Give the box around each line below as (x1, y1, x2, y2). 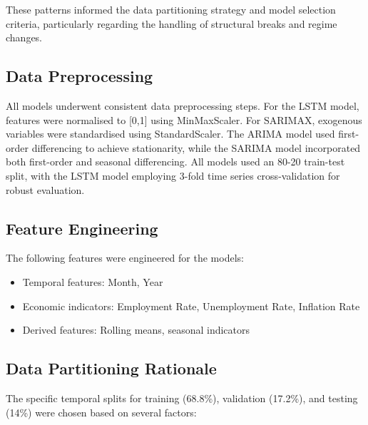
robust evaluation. (6, 182, 85, 197)
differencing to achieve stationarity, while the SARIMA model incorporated (31, 140, 361, 155)
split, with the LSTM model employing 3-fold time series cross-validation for (6, 168, 340, 183)
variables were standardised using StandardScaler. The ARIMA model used (6, 126, 335, 141)
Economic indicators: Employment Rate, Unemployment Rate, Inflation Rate (22, 298, 360, 313)
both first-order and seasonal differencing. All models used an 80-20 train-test (6, 154, 345, 169)
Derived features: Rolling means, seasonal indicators (22, 322, 250, 337)
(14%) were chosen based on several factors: (6, 404, 197, 419)
